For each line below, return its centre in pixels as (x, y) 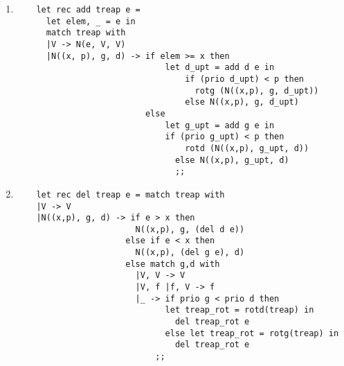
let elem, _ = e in (91, 21)
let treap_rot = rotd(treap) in (239, 310)
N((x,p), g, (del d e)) (190, 229)
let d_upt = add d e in (220, 68)
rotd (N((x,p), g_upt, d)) (247, 148)
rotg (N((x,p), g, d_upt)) (257, 90)
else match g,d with (173, 264)
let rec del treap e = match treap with (130, 194)
